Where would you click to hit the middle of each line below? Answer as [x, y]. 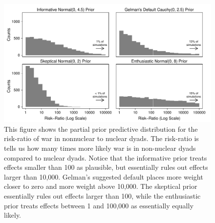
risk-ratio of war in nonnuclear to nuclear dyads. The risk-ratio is [101, 138]
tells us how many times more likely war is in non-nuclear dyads [100, 148]
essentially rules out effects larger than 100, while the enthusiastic [102, 195]
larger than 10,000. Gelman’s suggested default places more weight [104, 176]
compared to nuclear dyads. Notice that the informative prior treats [106, 157]
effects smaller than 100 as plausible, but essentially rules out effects [106, 167]
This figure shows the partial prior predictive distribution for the [101, 129]
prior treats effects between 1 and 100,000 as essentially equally [99, 205]
